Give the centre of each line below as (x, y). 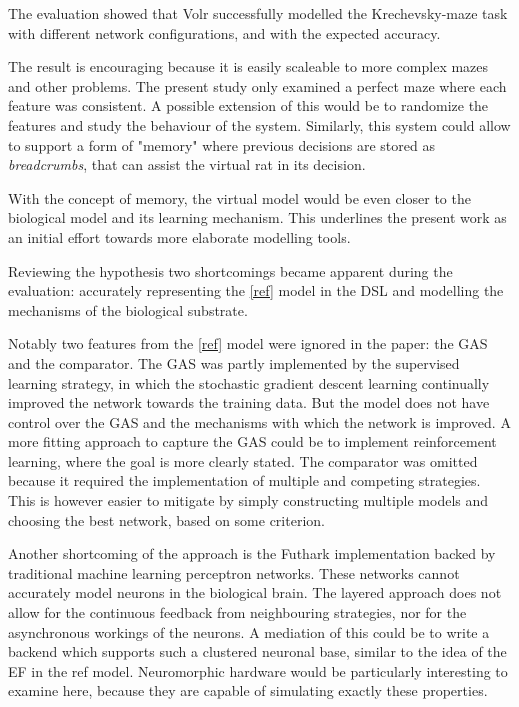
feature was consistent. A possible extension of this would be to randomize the (248, 105)
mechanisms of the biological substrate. (128, 309)
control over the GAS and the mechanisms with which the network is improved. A (259, 421)
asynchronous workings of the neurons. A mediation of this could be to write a (249, 631)
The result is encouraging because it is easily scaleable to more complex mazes (248, 66)
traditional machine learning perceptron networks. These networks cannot (234, 572)
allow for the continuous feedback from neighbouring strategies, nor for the (237, 612)
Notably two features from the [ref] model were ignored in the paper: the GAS (248, 343)
